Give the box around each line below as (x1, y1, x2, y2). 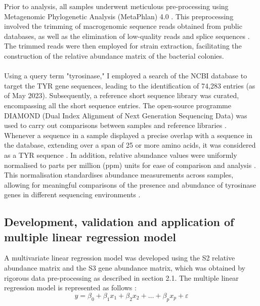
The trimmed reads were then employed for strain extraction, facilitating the (4, 40, 242, 51)
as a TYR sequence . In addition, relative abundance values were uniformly (4, 149, 237, 160)
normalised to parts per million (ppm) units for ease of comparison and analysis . (4, 159, 256, 170)
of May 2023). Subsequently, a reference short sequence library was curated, (4, 90, 239, 101)
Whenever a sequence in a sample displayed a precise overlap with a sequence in (4, 129, 252, 140)
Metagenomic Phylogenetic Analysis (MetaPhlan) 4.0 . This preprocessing (4, 11, 234, 21)
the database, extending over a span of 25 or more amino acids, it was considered (4, 140, 256, 150)
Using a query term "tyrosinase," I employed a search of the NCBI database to (4, 70, 247, 81)
